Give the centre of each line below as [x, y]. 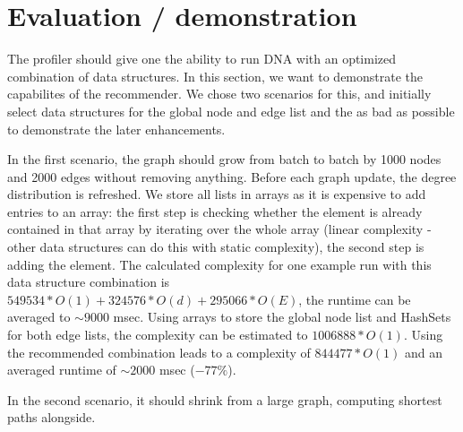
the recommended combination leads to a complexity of [159, 352]
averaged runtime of [62, 370]
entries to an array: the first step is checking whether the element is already [215, 211]
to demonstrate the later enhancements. [116, 129]
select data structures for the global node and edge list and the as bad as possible [231, 111]
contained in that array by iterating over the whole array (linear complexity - [219, 229]
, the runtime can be [355, 299]
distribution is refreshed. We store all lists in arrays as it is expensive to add [217, 194]
